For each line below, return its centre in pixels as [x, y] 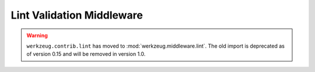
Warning [37, 35]
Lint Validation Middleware [77, 15]
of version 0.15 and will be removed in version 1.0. [86, 54]
